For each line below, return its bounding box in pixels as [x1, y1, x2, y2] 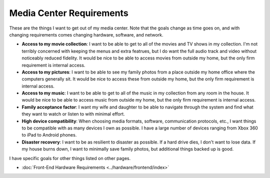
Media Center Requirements [9, 7, 128, 18]
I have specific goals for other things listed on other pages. [9, 155, 131, 161]
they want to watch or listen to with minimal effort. [21, 111, 125, 117]
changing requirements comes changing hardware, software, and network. [9, 31, 163, 37]
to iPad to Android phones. [21, 132, 77, 138]
